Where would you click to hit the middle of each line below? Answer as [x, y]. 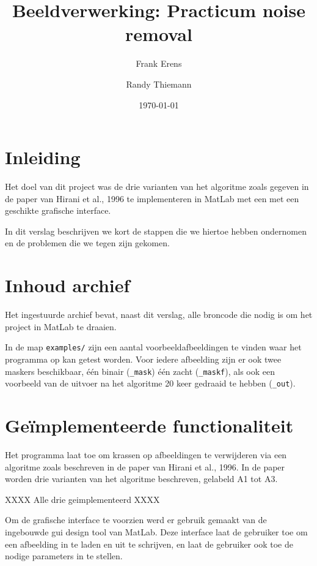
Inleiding [43, 157]
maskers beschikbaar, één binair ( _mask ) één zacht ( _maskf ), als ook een [140, 371]
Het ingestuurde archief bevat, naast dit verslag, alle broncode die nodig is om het [159, 315]
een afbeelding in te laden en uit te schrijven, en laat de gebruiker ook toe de [149, 544]
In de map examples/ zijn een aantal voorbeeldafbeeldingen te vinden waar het [153, 347]
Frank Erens [159, 63]
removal [159, 34]
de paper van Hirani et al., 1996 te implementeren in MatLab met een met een [152, 198]
